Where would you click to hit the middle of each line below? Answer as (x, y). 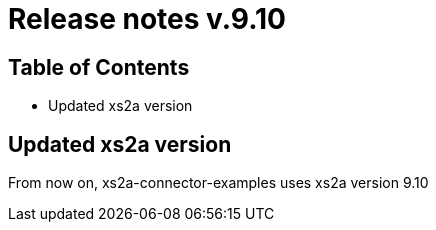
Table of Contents (99, 67)
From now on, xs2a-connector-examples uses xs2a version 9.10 (218, 183)
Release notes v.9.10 (147, 19)
